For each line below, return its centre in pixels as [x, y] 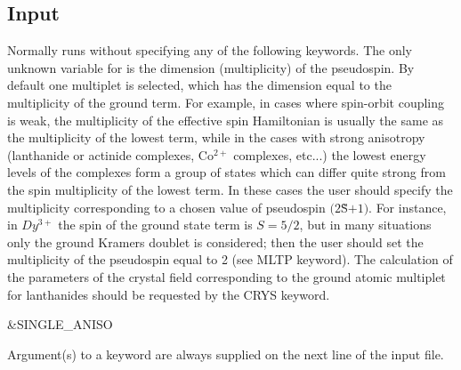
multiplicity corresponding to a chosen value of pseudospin [166, 207]
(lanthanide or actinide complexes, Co [110, 154]
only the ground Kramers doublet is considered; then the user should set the [215, 241]
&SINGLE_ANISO [60, 324]
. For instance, [408, 207]
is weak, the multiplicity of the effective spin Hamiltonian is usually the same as [226, 120]
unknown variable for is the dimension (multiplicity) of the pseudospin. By [211, 67]
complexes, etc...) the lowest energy [330, 154]
